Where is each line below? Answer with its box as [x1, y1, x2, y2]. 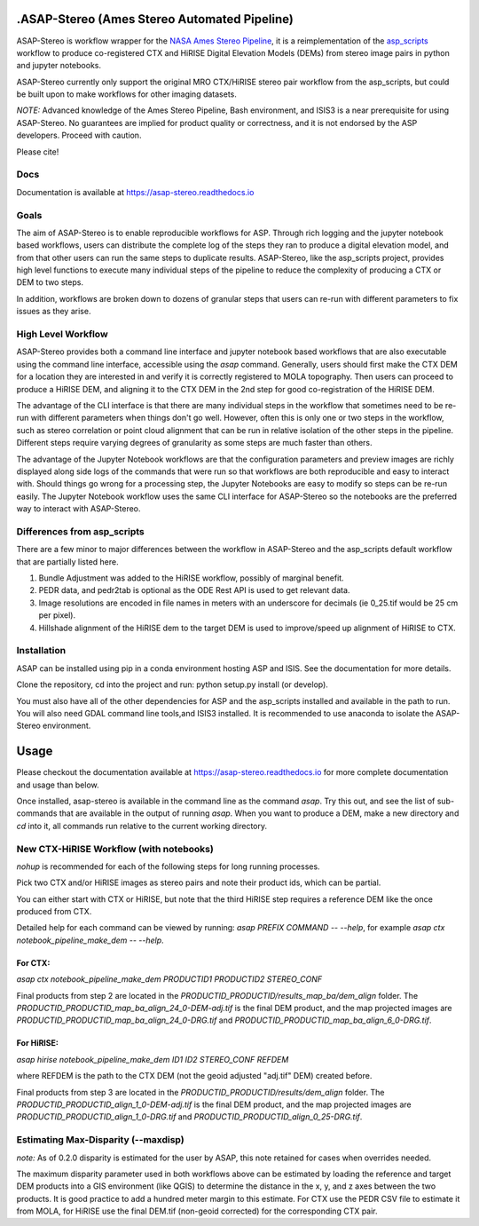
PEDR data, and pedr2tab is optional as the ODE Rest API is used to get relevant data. [38, 585, 350, 596]
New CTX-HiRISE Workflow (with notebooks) [16, 842, 215, 855]
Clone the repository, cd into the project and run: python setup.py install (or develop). [16, 679, 328, 690]
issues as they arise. [16, 306, 91, 317]
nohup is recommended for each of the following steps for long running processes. [16, 861, 320, 872]
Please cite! [16, 146, 59, 157]
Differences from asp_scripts [16, 525, 145, 537]
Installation [16, 645, 67, 657]
